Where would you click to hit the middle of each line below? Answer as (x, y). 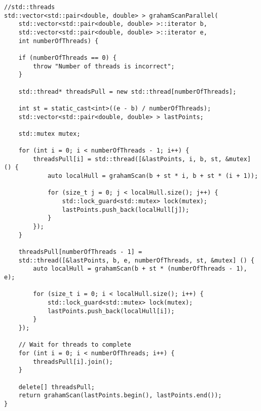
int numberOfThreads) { (59, 41)
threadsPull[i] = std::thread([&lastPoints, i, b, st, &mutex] (142, 159)
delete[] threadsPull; (57, 387)
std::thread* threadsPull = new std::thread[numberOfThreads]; (127, 91)
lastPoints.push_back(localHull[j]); (126, 210)
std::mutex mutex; (49, 134)
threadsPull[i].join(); (73, 362)
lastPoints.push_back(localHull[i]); (111, 311)
